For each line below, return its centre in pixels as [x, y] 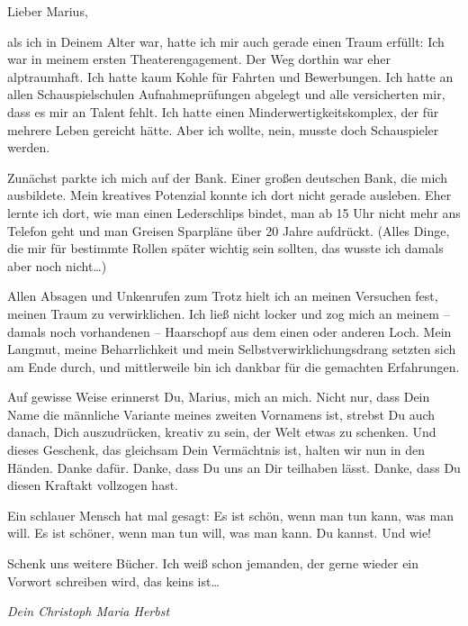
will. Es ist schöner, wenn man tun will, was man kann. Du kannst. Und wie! [219, 533]
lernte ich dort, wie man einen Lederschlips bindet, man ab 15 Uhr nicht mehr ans [234, 212]
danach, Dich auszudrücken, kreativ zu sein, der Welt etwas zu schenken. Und [222, 432]
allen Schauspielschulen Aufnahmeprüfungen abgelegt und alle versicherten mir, [226, 94]
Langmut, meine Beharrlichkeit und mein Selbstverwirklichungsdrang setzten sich [232, 349]
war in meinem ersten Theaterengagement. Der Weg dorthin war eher [199, 59]
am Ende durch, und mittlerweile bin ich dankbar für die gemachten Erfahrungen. [234, 366]
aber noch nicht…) [57, 265]
